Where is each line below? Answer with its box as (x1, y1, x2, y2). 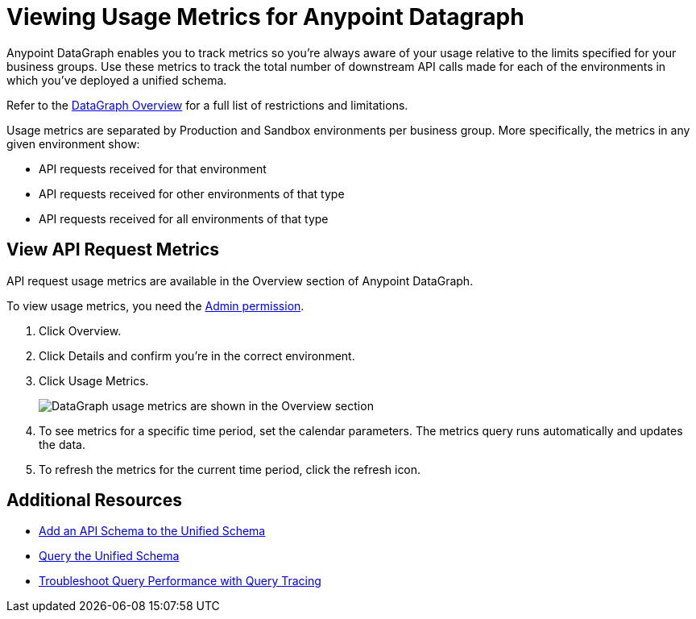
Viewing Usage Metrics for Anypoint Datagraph (6, 3, 524, 31)
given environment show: (6, 136, 140, 151)
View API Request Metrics (6, 239, 220, 260)
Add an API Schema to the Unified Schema (39, 524, 266, 538)
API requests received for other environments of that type (39, 186, 345, 201)
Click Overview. (39, 323, 122, 338)
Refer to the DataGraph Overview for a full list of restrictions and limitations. (6, 98, 408, 112)
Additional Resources (6, 490, 182, 511)
